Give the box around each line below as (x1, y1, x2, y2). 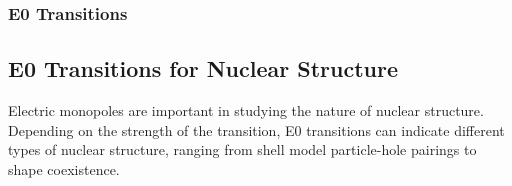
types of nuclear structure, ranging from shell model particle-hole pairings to (8, 139, 477, 160)
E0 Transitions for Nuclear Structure (8, 53, 399, 84)
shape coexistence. (8, 158, 120, 179)
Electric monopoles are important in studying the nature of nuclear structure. (8, 100, 484, 121)
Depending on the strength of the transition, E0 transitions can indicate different (8, 119, 505, 140)
